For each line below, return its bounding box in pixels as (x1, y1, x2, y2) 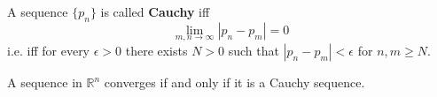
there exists (125, 41, 188, 60)
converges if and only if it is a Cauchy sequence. (104, 73, 365, 92)
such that (228, 41, 279, 60)
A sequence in (7, 73, 82, 92)
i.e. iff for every (7, 41, 90, 60)
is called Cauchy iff (100, 3, 210, 20)
